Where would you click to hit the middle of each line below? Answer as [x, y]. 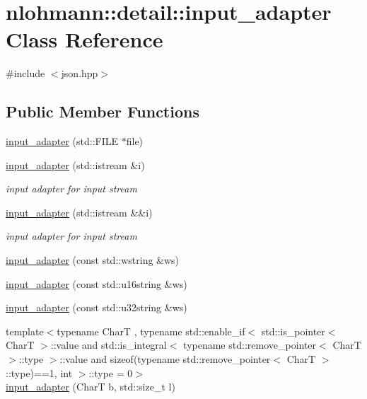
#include [25, 73]
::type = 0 [111, 372]
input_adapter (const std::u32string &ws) [97, 307]
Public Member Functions [103, 111]
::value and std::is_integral [109, 345]
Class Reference [85, 39]
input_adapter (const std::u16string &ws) [97, 283]
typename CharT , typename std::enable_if [151, 331]
